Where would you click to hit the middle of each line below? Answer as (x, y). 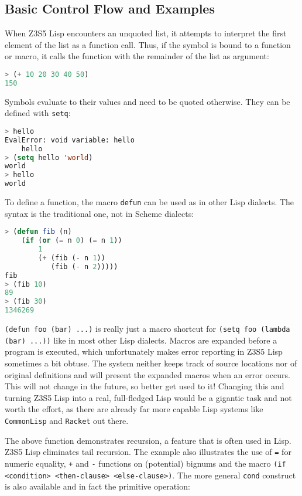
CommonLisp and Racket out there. (67, 420)
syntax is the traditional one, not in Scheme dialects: (99, 213)
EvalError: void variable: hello (70, 140)
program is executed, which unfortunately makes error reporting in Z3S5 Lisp (144, 351)
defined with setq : (38, 113)
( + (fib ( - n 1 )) (72, 258)
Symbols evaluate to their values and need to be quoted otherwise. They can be (147, 101)
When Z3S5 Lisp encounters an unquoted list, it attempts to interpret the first (146, 33)
